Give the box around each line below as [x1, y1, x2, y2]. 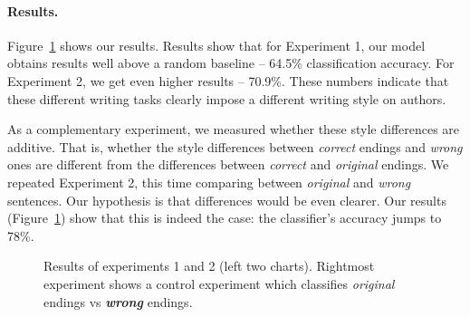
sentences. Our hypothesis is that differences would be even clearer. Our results [7, 190, 446, 209]
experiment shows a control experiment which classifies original [43, 274, 395, 293]
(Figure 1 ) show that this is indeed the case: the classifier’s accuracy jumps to [7, 208, 442, 227]
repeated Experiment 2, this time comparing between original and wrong [7, 172, 411, 191]
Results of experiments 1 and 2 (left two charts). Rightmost [43, 256, 375, 275]
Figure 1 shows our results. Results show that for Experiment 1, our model [7, 35, 426, 54]
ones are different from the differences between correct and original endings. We [7, 155, 449, 174]
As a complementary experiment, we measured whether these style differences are [7, 120, 460, 139]
